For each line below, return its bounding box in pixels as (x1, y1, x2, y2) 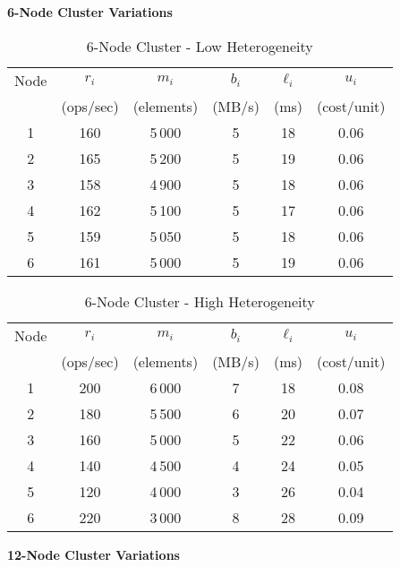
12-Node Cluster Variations (7, 545, 180, 563)
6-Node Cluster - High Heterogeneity (84, 290, 315, 312)
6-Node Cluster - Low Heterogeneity (86, 35, 313, 56)
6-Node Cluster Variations (7, 3, 173, 21)
